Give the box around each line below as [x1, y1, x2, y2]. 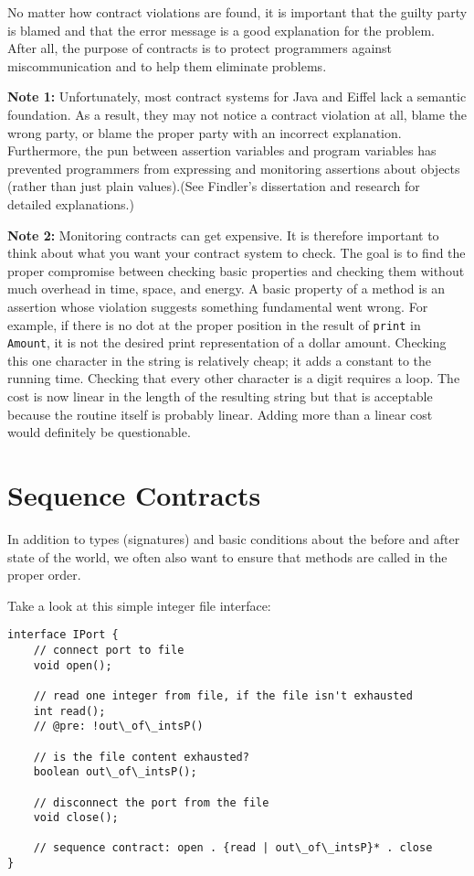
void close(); [33, 811, 119, 825]
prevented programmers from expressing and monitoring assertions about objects [7, 158, 460, 177]
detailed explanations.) [7, 194, 134, 213]
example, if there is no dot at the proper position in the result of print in [7, 315, 421, 334]
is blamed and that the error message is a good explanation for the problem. [7, 20, 435, 39]
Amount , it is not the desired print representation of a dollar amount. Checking [7, 333, 447, 352]
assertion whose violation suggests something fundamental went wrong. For [7, 296, 428, 315]
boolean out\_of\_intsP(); [33, 765, 197, 779]
